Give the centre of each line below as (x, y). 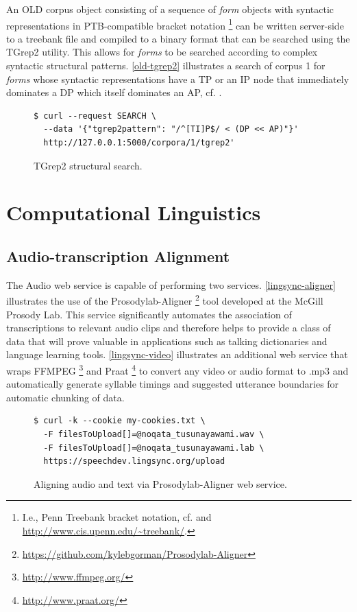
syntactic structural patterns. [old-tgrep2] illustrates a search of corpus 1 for (166, 66)
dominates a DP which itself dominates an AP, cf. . (114, 92)
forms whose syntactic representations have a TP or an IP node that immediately (178, 79)
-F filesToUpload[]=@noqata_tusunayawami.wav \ (154, 435)
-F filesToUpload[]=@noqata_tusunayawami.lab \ (154, 448)
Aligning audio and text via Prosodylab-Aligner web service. (160, 483)
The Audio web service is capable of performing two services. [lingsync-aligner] (171, 284)
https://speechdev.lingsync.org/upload (134, 461)
